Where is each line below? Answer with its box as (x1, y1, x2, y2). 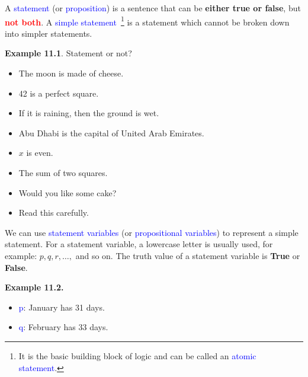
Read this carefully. (18, 206, 89, 219)
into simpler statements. (5, 27, 92, 39)
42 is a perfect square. (18, 87, 99, 99)
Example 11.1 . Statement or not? (5, 47, 132, 59)
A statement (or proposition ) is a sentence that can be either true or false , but (5, 2, 301, 14)
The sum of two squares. (18, 167, 108, 178)
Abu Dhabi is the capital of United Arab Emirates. (18, 126, 204, 139)
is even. (26, 146, 53, 159)
